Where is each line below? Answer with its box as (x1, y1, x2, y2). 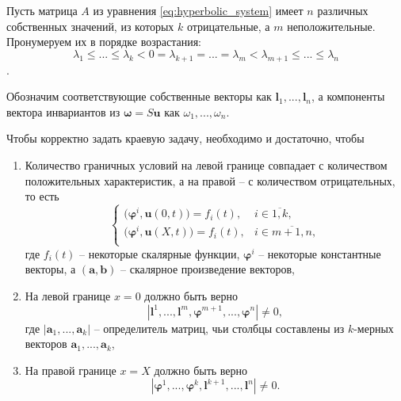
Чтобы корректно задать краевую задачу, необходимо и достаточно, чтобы (6, 130, 365, 147)
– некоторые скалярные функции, (79, 245, 240, 262)
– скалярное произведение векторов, (120, 261, 295, 277)
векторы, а (25, 261, 76, 277)
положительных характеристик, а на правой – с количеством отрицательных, (25, 172, 395, 189)
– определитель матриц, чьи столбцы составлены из (94, 319, 345, 336)
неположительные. (287, 17, 376, 34)
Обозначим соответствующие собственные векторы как (6, 88, 272, 105)
